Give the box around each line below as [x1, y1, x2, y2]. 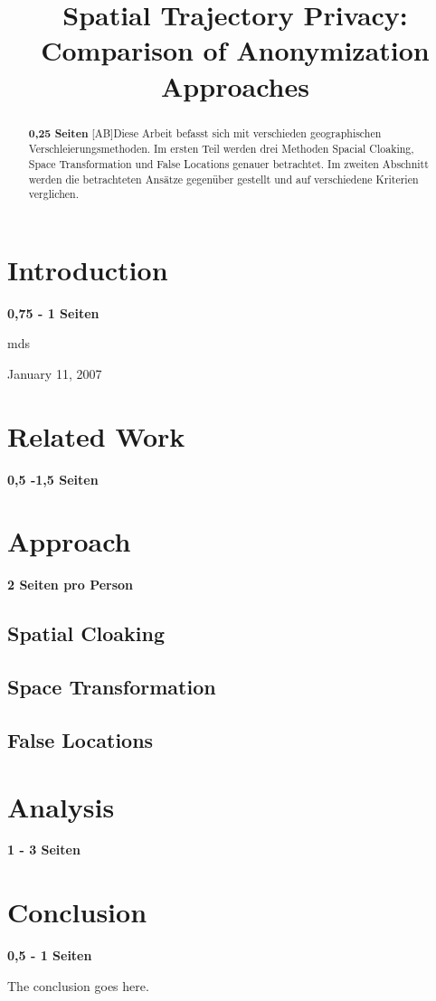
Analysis [7, 788, 115, 825]
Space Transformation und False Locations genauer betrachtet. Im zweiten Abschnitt [28, 156, 429, 171]
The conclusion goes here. [7, 976, 149, 995]
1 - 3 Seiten [7, 840, 81, 859]
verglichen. [28, 186, 79, 202]
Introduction [7, 250, 168, 288]
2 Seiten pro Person [7, 575, 134, 594]
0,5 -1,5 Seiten [7, 469, 99, 488]
